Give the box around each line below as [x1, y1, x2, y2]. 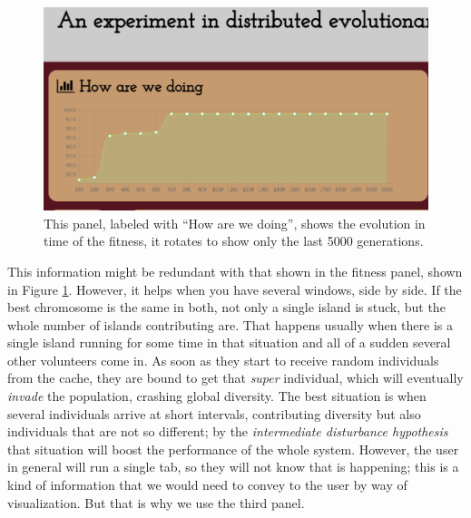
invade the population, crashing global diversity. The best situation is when [7, 386, 427, 406]
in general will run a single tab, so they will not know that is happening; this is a [7, 457, 459, 476]
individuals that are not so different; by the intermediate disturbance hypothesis [7, 422, 448, 441]
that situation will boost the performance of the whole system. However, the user [7, 439, 459, 458]
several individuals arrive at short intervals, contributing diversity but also [7, 404, 421, 423]
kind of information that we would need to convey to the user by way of [7, 475, 407, 494]
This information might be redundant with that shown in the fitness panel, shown [7, 261, 463, 280]
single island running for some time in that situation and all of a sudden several [7, 333, 451, 352]
